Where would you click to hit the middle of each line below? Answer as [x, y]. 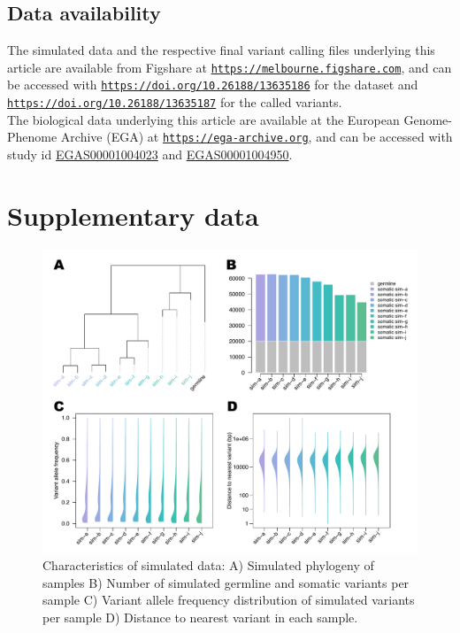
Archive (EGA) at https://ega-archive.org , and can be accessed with [257, 137]
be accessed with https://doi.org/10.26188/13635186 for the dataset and [213, 85]
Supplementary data [133, 215]
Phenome [32, 137]
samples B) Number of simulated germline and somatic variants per [226, 582]
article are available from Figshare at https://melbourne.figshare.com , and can [230, 67]
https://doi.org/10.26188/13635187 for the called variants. [175, 102]
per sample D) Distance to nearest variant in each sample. [200, 617]
